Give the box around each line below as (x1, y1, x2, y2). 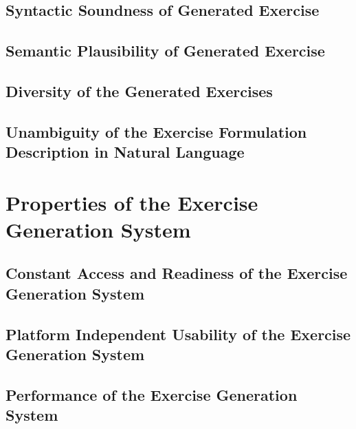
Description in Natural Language (5, 141, 245, 163)
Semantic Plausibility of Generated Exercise (5, 40, 325, 61)
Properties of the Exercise (5, 188, 258, 216)
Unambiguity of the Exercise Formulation (5, 121, 307, 142)
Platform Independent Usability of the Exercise (5, 323, 351, 344)
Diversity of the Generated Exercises (5, 80, 273, 101)
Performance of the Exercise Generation (5, 384, 298, 405)
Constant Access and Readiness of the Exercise (5, 262, 348, 284)
